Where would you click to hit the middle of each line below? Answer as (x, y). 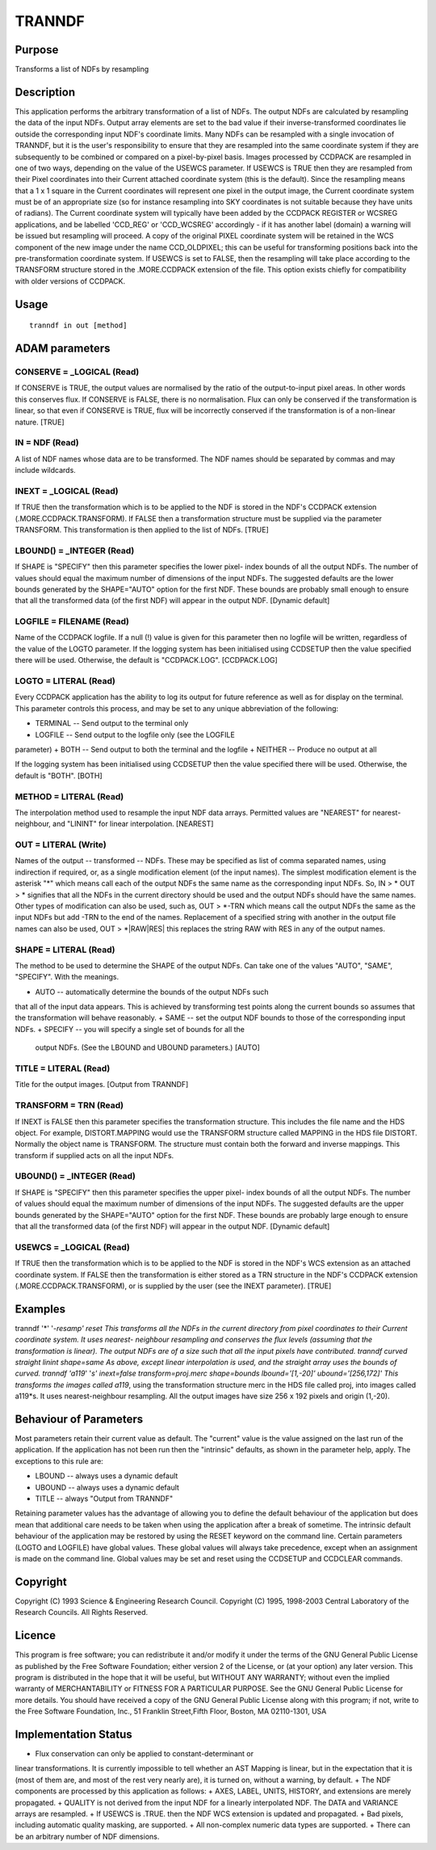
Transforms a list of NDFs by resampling (82, 70)
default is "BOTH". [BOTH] (59, 775)
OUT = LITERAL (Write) (61, 845)
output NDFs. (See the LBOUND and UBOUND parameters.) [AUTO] (147, 1047)
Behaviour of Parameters (79, 1419)
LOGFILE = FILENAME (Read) (72, 622)
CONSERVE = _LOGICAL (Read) (77, 372)
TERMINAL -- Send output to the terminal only (112, 723)
